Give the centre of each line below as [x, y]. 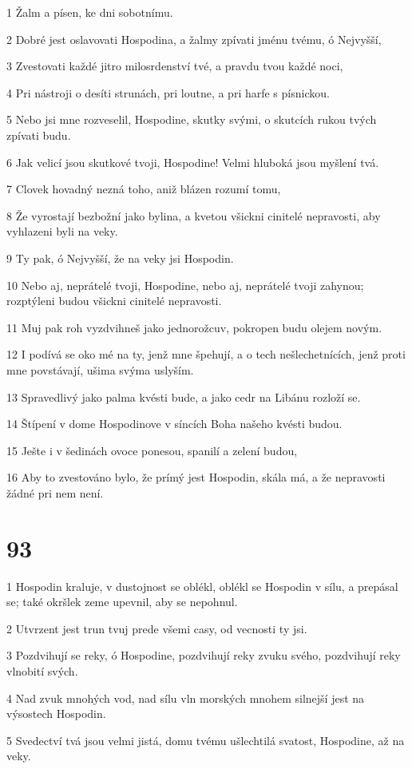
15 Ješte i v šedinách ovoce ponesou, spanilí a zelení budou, [152, 450]
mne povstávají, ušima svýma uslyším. [100, 369]
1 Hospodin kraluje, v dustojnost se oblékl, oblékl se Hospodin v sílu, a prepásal [202, 586]
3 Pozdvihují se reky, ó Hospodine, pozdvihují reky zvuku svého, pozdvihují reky [204, 655]
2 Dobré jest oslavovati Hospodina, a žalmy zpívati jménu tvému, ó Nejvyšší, [194, 39]
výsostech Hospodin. [56, 714]
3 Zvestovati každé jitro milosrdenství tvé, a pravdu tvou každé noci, [175, 66]
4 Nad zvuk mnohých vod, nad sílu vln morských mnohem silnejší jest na [186, 698]
